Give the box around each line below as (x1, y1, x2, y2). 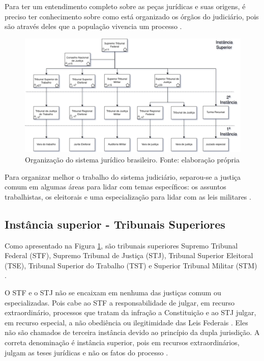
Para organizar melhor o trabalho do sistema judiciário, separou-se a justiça (5, 171, 241, 182)
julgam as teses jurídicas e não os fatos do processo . (5, 347, 168, 357)
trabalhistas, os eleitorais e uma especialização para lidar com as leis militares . (5, 191, 251, 202)
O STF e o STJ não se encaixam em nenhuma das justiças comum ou (5, 287, 221, 297)
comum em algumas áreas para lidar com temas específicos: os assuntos (5, 181, 226, 192)
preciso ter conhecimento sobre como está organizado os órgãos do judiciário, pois (5, 11, 259, 21)
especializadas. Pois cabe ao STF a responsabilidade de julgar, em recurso (5, 297, 235, 308)
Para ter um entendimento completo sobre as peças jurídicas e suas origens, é (5, 1, 246, 11)
